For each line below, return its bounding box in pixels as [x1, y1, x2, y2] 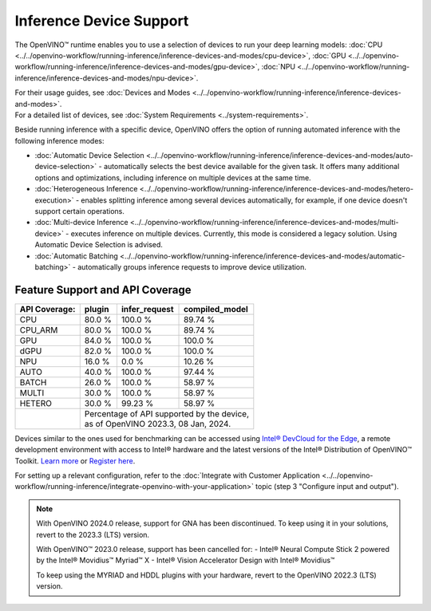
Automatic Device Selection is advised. [34, 240, 164, 250]
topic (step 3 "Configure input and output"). [255, 482, 399, 491]
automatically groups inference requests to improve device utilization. [77, 262, 307, 271]
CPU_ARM [19, 324, 58, 335]
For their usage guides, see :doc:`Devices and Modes [14, 88, 191, 97]
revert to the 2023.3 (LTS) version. [36, 530, 150, 539]
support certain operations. [34, 207, 125, 216]
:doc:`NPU [261, 62, 295, 72]
